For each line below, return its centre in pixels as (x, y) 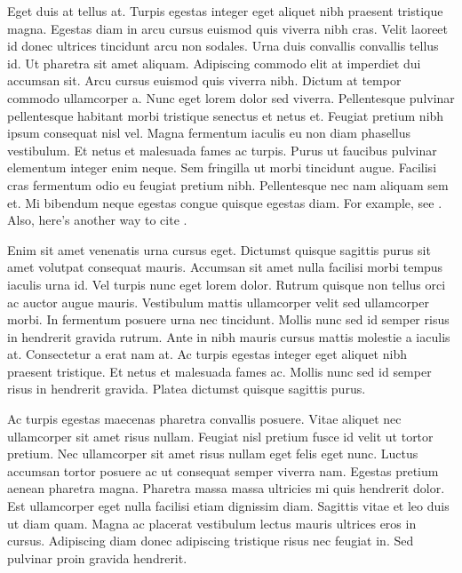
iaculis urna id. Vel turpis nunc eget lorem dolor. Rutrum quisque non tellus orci (227, 284)
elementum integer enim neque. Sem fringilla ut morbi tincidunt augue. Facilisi (222, 167)
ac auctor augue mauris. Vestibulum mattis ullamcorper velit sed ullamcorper (218, 302)
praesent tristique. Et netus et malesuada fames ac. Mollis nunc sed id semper (219, 371)
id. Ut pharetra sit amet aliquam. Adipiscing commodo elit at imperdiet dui (214, 63)
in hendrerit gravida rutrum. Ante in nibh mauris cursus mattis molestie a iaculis (229, 336)
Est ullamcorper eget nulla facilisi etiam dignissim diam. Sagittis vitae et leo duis (228, 506)
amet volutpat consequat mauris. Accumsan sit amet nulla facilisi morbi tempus (225, 267)
